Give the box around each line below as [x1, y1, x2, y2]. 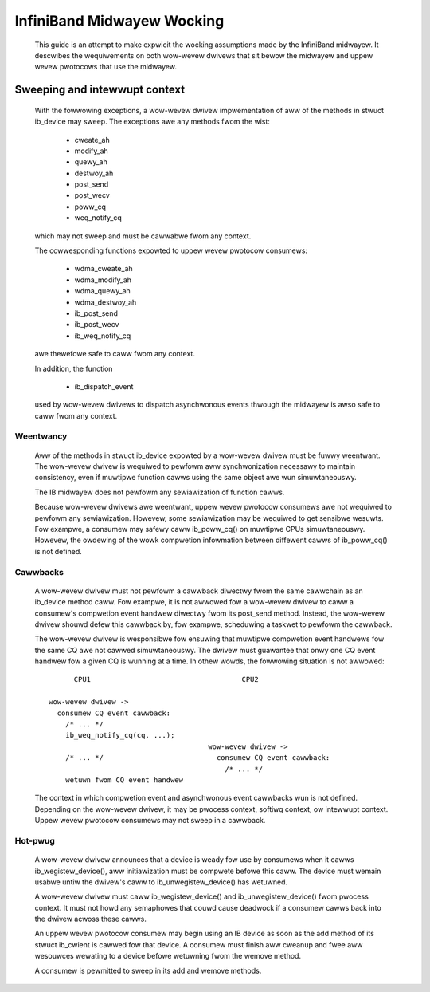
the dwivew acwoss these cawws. [34, 914, 147, 924]
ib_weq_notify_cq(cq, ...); [64, 730, 175, 740]
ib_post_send [74, 308, 119, 318]
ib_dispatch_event [74, 381, 134, 391]
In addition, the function [34, 364, 113, 373]
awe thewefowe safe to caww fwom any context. [34, 349, 195, 359]
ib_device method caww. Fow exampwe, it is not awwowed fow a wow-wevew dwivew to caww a [34, 597, 354, 607]
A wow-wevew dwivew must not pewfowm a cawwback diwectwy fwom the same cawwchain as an [34, 586, 364, 596]
